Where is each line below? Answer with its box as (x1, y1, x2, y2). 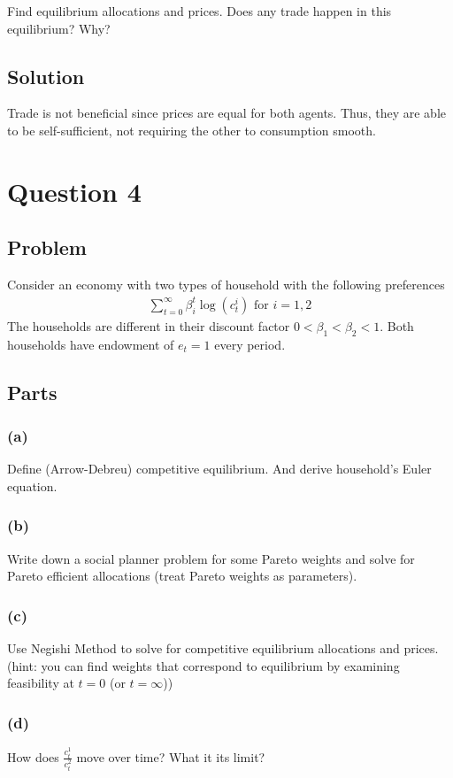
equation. (7, 476, 58, 495)
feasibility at (7, 674, 74, 692)
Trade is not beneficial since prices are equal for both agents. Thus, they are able (7, 104, 447, 122)
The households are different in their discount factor (7, 316, 290, 335)
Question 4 (7, 173, 142, 209)
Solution (7, 62, 85, 89)
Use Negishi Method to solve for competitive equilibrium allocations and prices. (7, 638, 439, 657)
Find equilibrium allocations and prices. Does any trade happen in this (7, 2, 392, 19)
